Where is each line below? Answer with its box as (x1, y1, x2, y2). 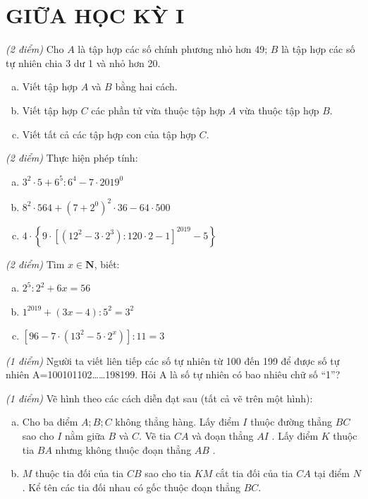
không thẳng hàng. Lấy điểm (115, 414, 240, 429)
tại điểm (314, 466, 350, 481)
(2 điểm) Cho (6, 42, 64, 56)
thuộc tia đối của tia (35, 466, 124, 481)
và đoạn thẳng (192, 428, 254, 443)
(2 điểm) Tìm (6, 256, 65, 271)
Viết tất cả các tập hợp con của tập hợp (22, 126, 196, 141)
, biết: (94, 256, 120, 271)
